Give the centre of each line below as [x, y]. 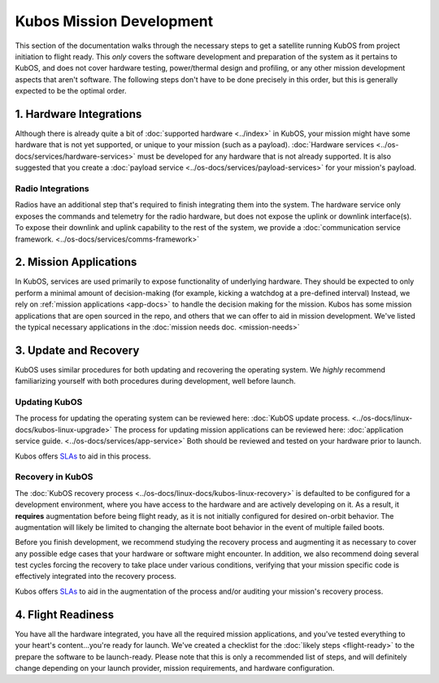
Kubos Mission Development [114, 21]
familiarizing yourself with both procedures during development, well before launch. [155, 381]
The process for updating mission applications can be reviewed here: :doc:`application [259, 429]
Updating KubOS [49, 402]
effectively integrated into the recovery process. [96, 576]
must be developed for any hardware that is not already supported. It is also [264, 156]
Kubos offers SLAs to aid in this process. [83, 456]
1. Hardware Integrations [78, 114]
